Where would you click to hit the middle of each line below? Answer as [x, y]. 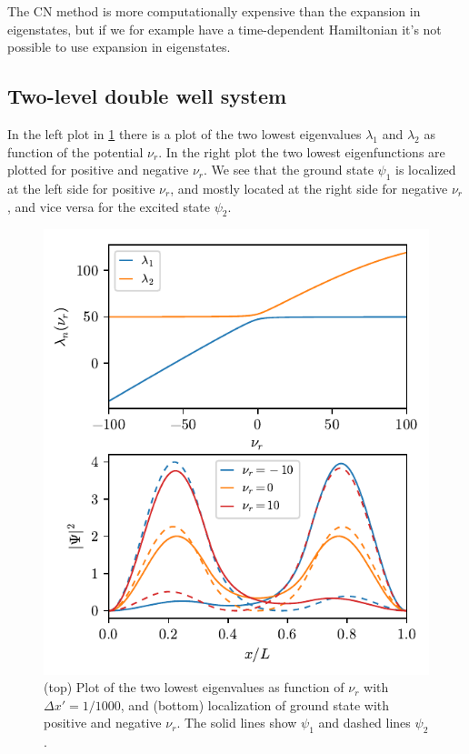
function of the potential [75, 151]
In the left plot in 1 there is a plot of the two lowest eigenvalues [185, 133]
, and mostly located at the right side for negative [309, 188]
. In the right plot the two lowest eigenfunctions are [302, 151]
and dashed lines [364, 723]
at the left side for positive [81, 188]
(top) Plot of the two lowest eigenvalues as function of [194, 687]
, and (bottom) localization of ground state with [255, 704]
